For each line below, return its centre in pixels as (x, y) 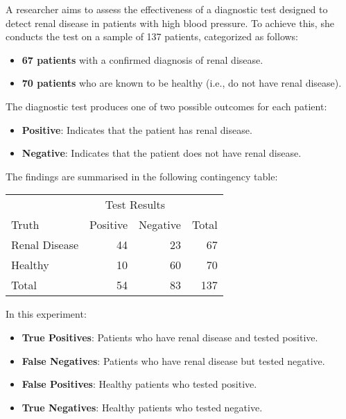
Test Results (135, 205)
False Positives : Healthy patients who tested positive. (139, 384)
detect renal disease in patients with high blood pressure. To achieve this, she (170, 23)
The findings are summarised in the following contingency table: (142, 176)
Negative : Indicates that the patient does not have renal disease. (162, 153)
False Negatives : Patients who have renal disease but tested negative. (173, 360)
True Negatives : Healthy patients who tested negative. (142, 407)
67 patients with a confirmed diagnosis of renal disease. (142, 59)
